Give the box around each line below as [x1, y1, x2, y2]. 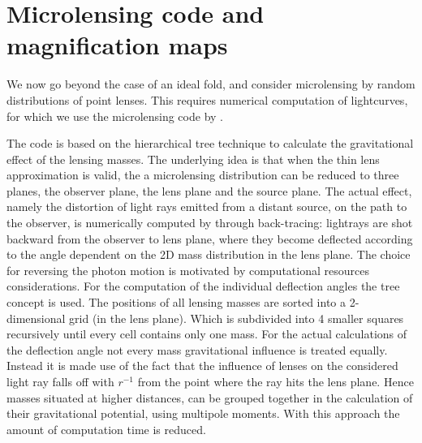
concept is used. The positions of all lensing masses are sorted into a [6, 294, 346, 311]
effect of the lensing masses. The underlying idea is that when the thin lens [6, 150, 380, 167]
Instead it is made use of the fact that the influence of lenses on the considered [6, 357, 398, 374]
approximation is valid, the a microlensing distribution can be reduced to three [6, 166, 399, 183]
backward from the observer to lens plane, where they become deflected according [6, 230, 413, 247]
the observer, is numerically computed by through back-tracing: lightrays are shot [6, 214, 413, 231]
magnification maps [6, 28, 228, 62]
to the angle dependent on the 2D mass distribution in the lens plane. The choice [6, 246, 411, 263]
